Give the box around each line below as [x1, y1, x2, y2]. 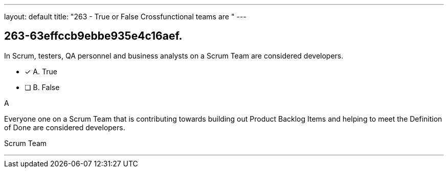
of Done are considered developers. [4, 123, 125, 132]
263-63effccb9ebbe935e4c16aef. [4, 30, 183, 43]
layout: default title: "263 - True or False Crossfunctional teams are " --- [4, 12, 247, 21]
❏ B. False [25, 82, 60, 92]
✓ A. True [25, 67, 57, 76]
